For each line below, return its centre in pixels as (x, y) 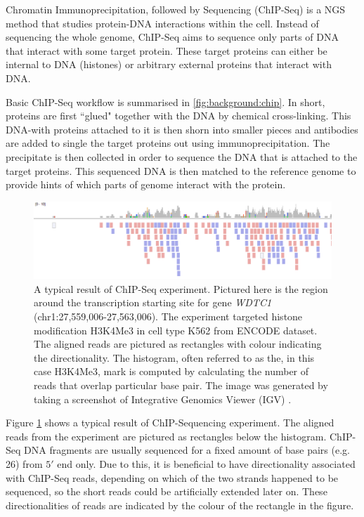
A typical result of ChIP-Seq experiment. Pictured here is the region (181, 288)
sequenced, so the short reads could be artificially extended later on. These (167, 491)
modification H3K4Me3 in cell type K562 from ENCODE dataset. (176, 330)
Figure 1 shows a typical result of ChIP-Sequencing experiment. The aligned (170, 423)
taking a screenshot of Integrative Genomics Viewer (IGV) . (163, 399)
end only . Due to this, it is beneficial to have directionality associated (206, 463)
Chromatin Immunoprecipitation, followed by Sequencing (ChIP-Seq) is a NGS (176, 9)
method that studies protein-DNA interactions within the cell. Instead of (162, 23)
